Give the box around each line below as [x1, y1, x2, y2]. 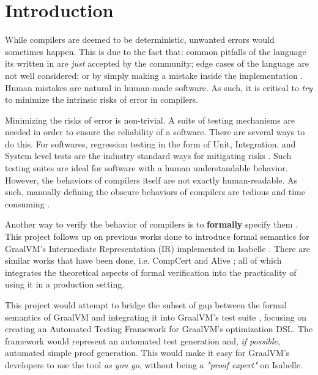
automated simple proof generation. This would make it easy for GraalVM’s [5, 346, 290, 359]
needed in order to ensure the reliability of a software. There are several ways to [5, 125, 305, 138]
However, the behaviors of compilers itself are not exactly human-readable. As [5, 173, 298, 186]
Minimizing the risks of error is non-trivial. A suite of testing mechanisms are [5, 113, 295, 126]
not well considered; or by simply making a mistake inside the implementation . [5, 69, 303, 81]
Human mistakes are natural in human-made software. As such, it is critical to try [5, 81, 312, 94]
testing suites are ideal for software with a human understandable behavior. [5, 162, 288, 174]
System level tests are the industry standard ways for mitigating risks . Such [5, 149, 292, 162]
